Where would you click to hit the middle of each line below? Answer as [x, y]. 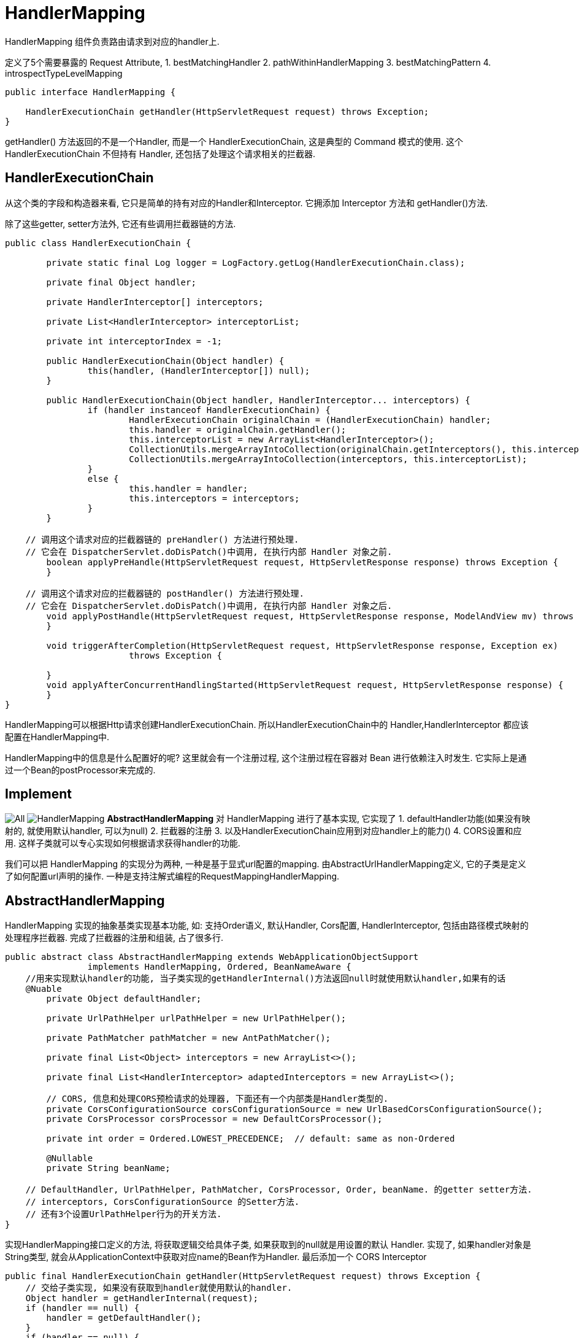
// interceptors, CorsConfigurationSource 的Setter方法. [163, 1202]
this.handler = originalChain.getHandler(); [238, 429]
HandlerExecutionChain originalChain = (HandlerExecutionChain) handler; [310, 420]
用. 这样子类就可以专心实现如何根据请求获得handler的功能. [123, 843]
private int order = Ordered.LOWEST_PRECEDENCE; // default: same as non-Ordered [251, 1139]
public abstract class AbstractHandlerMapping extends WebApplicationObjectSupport [212, 957]
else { [103, 478]
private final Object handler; [121, 282]
